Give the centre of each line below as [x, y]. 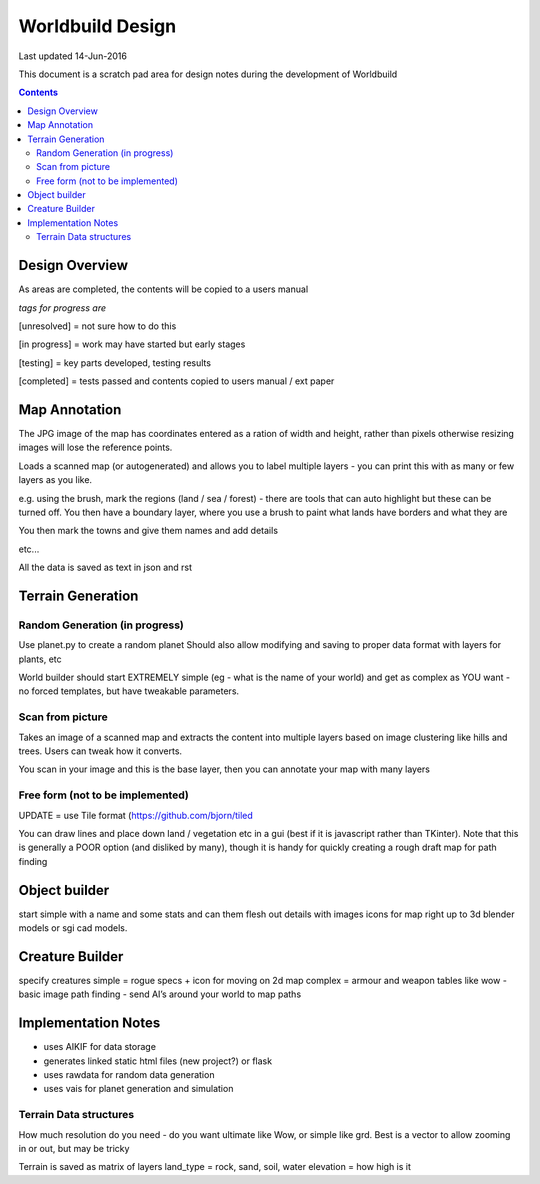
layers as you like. [55, 480]
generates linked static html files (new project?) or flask [158, 1061]
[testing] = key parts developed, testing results [115, 362]
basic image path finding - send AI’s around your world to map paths [160, 994]
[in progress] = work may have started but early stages [132, 344]
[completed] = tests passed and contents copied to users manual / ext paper [176, 381]
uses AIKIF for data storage [100, 1047]
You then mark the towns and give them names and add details [148, 531]
